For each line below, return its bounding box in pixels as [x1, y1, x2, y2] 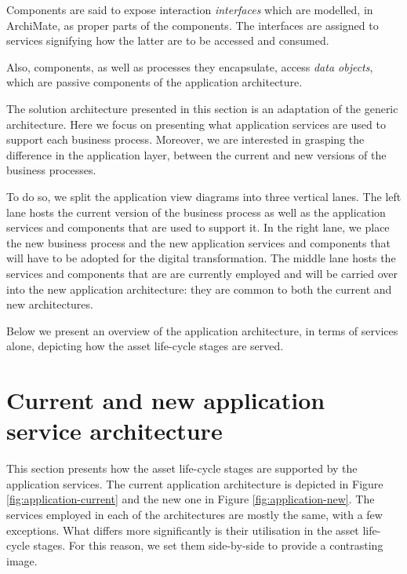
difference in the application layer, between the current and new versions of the [6, 146, 387, 163]
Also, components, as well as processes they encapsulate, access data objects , [6, 58, 373, 75]
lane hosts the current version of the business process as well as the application [6, 203, 386, 220]
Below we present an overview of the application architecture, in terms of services [6, 322, 398, 338]
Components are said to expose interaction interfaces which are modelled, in [6, 2, 373, 17]
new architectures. [6, 296, 93, 313]
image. [6, 552, 38, 569]
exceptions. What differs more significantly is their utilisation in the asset [6, 521, 359, 538]
